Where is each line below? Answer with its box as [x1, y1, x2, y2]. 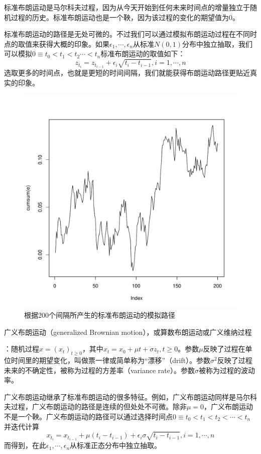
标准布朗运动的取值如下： [100, 48, 185, 59]
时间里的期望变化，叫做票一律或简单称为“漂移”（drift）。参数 [11, 354, 211, 365]
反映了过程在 [203, 343, 245, 354]
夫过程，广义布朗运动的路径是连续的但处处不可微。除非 [4, 401, 187, 412]
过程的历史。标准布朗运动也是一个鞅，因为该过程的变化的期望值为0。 [11, 12, 239, 22]
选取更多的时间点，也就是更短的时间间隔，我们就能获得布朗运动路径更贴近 [4, 67, 250, 78]
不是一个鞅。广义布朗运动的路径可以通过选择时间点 [4, 411, 173, 421]
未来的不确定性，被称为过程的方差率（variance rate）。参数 [4, 365, 195, 375]
